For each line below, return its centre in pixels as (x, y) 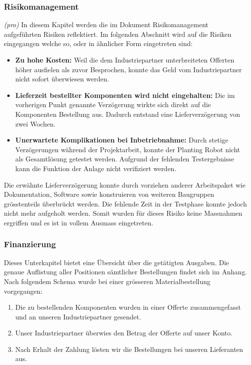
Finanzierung (30, 244)
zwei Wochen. (35, 123)
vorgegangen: (23, 291)
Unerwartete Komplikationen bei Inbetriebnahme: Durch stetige (122, 140)
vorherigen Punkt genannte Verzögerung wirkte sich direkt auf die (113, 104)
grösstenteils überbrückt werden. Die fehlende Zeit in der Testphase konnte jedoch (125, 203)
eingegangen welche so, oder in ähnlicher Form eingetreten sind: (98, 43)
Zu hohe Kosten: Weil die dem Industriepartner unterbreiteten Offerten (125, 60)
